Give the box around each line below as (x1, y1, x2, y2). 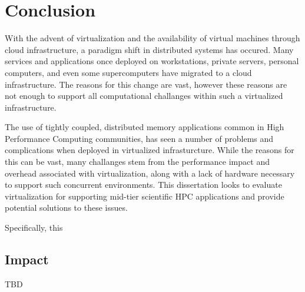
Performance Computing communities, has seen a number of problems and (5, 132, 274, 144)
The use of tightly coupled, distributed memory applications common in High (5, 121, 284, 133)
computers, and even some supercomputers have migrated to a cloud (5, 66, 252, 78)
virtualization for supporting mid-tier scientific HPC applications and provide (5, 190, 284, 202)
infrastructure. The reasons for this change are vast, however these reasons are (5, 78, 287, 90)
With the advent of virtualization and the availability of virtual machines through (5, 32, 300, 44)
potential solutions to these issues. (5, 201, 128, 214)
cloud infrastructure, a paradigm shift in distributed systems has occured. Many (5, 43, 294, 55)
